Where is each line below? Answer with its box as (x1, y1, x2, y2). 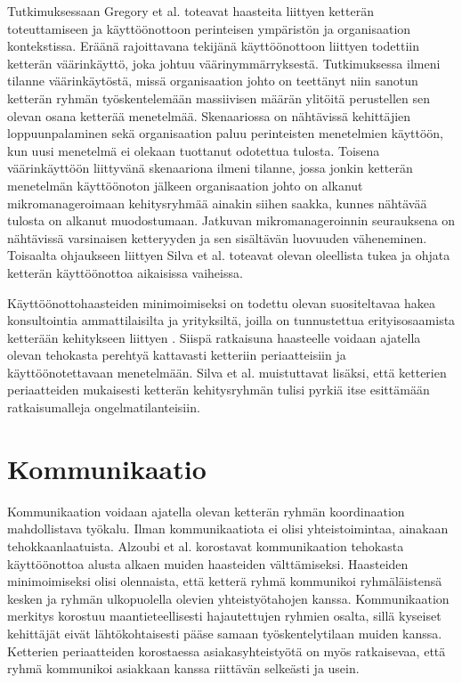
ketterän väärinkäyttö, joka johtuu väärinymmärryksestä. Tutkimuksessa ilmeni (7, 53, 441, 72)
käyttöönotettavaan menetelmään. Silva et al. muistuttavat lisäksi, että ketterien (7, 362, 447, 381)
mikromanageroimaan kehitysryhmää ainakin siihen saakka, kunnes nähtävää (7, 193, 427, 212)
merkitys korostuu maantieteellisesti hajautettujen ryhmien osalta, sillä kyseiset (7, 606, 442, 625)
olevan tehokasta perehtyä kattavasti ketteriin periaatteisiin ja (7, 346, 346, 364)
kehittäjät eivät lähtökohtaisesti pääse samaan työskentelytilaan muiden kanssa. (7, 623, 442, 642)
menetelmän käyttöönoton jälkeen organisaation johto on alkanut (7, 175, 363, 194)
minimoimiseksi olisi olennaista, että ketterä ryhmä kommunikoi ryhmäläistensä (7, 572, 442, 590)
